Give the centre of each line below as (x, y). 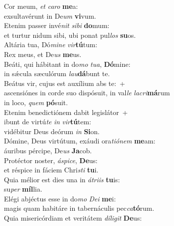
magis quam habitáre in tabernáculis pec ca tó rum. (79, 208)
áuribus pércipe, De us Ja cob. (48, 150)
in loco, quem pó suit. (36, 102)
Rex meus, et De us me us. (43, 54)
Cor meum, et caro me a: (41, 6)
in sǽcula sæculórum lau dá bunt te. (57, 73)
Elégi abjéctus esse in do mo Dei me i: (60, 198)
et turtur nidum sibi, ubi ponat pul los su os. (70, 35)
